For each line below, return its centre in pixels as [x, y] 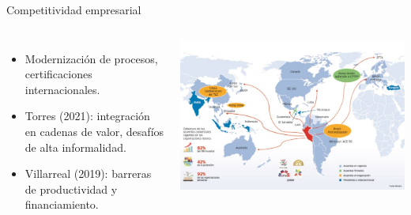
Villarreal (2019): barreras [88, 174]
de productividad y [71, 189]
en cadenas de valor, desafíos [94, 131]
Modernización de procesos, [91, 58]
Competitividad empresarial [74, 9]
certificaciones [58, 74]
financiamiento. [62, 204]
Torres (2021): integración [87, 116]
